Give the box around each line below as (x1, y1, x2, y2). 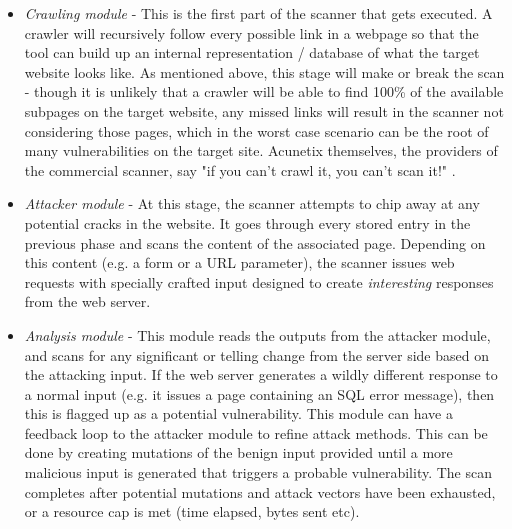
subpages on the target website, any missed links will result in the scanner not (24, 100, 504, 121)
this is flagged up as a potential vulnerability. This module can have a (24, 403, 453, 424)
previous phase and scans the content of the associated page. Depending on (24, 232, 486, 253)
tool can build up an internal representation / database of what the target (24, 42, 480, 63)
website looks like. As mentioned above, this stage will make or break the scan (24, 61, 505, 82)
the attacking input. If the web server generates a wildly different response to (24, 364, 498, 385)
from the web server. (24, 291, 151, 312)
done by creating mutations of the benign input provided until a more (24, 442, 453, 463)
